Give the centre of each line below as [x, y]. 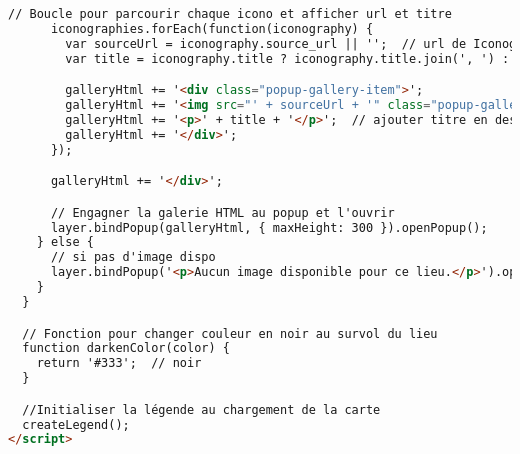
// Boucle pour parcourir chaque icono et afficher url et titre [230, 14]
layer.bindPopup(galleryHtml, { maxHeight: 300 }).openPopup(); [269, 227]
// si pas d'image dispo [133, 257]
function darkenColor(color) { [126, 348]
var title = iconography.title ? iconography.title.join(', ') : [287, 58]
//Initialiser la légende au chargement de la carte [201, 409]
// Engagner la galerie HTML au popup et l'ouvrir [222, 212]
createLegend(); [76, 424]
